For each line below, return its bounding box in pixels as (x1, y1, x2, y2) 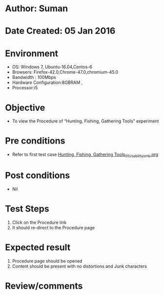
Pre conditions (5, 135, 65, 147)
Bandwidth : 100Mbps (12, 74, 56, 80)
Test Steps (5, 203, 50, 215)
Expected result (5, 242, 71, 253)
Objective (5, 102, 45, 113)
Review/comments (5, 280, 83, 292)
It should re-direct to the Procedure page (12, 224, 95, 230)
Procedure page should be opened (12, 258, 82, 264)
